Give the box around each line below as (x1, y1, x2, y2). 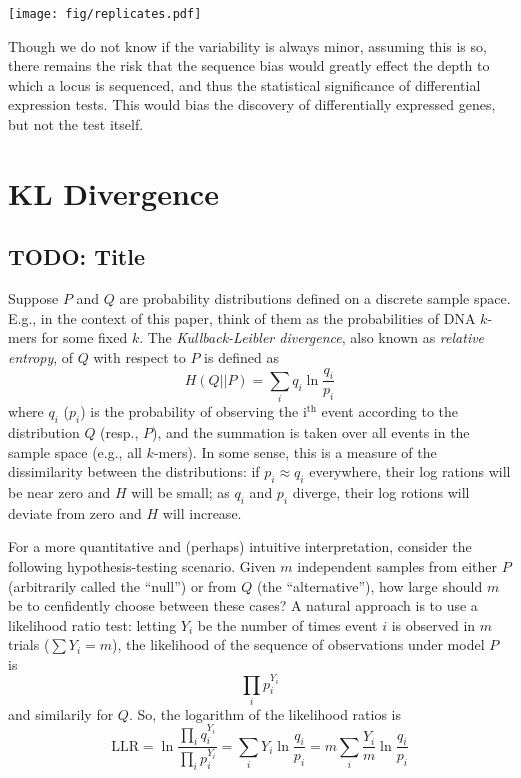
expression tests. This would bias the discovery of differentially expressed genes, (8, 94, 496, 115)
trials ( (8, 634, 50, 655)
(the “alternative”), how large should (256, 575, 483, 596)
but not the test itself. (8, 114, 144, 135)
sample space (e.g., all (8, 441, 142, 462)
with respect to (93, 346, 186, 367)
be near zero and (8, 481, 111, 502)
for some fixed (41, 327, 128, 348)
